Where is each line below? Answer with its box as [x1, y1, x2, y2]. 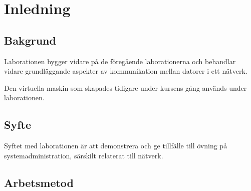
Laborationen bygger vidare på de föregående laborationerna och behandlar [4, 56, 236, 66]
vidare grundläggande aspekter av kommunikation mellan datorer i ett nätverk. [4, 66, 247, 76]
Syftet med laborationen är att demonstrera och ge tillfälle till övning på [4, 140, 227, 151]
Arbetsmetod [4, 174, 74, 190]
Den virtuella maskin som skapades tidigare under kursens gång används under [4, 82, 247, 93]
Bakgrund [4, 32, 56, 48]
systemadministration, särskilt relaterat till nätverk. [4, 150, 163, 160]
